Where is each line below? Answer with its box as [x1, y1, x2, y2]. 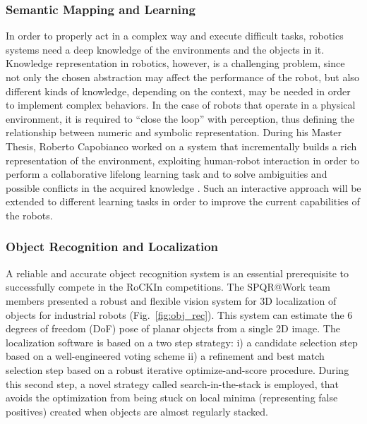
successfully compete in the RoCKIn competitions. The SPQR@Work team [6, 279, 330, 294]
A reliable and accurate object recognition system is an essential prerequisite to [6, 265, 349, 280]
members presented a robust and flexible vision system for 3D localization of [6, 293, 337, 308]
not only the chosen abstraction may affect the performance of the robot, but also [6, 70, 359, 84]
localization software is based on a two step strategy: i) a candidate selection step [6, 334, 358, 349]
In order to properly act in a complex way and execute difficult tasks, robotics [6, 28, 344, 43]
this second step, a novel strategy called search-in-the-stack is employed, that [6, 376, 339, 391]
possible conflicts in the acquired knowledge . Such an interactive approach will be [6, 180, 361, 195]
